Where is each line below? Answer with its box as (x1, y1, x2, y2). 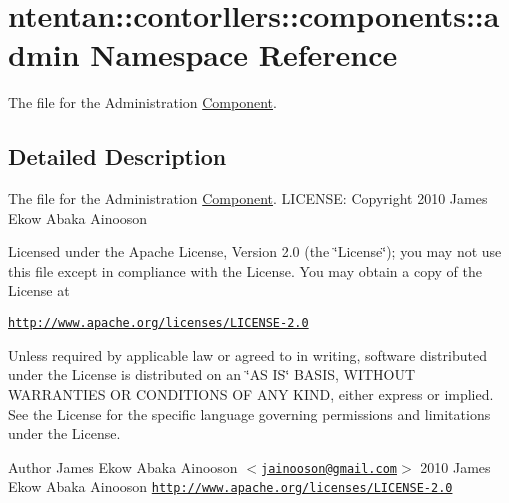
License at (8, 280, 70, 301)
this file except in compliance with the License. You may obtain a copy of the (8, 260, 482, 281)
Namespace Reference (90, 34, 398, 75)
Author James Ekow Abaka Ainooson (8, 456, 238, 477)
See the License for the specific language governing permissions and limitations (8, 403, 491, 424)
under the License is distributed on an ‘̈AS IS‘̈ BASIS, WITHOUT (8, 364, 416, 385)
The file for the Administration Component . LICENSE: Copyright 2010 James (8, 188, 488, 209)
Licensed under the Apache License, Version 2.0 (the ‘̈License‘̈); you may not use (8, 241, 502, 262)
